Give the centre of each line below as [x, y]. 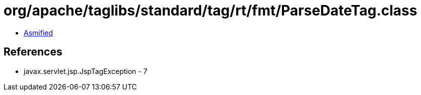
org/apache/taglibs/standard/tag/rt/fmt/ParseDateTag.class [210, 10]
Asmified [39, 32]
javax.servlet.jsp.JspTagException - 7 [86, 71]
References [33, 52]
